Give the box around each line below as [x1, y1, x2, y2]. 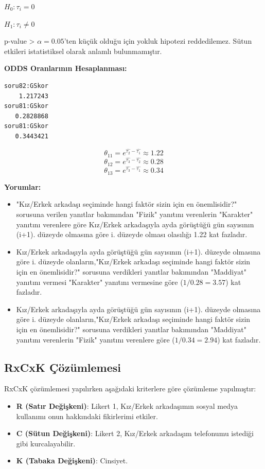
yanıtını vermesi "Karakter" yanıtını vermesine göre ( [16, 276, 183, 287]
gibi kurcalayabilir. [16, 438, 76, 448]
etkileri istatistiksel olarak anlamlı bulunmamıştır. [4, 45, 162, 56]
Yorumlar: [4, 181, 41, 192]
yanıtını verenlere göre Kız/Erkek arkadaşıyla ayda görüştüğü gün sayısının [16, 219, 254, 229]
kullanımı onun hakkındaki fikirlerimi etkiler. [16, 410, 158, 421]
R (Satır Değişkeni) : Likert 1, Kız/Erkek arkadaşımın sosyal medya [16, 400, 238, 411]
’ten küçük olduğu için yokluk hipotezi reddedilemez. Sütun [64, 35, 252, 46]
